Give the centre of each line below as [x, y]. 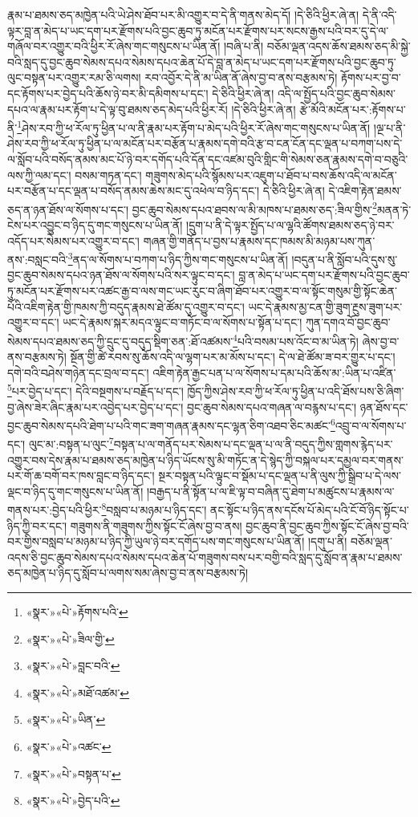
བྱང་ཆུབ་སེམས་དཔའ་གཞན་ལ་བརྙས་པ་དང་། [272, 406]
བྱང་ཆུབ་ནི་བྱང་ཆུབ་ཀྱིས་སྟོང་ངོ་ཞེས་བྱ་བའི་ [327, 525]
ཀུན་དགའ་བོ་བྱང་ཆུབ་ [348, 322]
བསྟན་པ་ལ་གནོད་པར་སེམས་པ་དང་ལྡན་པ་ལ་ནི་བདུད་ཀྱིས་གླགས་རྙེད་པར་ [253, 444]
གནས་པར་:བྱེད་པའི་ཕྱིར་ [55, 510]
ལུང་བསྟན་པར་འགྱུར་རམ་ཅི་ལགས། [74, 77]
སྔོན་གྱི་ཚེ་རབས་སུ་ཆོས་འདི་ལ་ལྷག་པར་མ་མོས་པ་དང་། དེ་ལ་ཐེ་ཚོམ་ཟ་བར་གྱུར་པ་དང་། [233, 357]
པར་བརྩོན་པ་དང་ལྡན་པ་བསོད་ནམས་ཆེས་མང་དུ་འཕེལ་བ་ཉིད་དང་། [134, 191]
